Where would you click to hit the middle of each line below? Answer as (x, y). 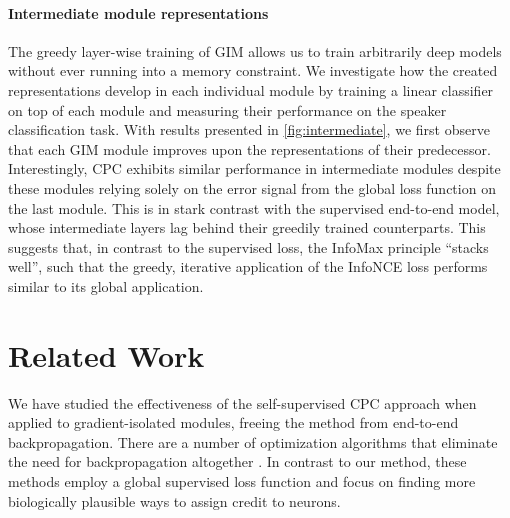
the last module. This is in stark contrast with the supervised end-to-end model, (254, 207)
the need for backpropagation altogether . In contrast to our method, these (237, 461)
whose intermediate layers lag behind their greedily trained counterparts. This (247, 227)
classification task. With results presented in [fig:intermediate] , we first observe (249, 129)
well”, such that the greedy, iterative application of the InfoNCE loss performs (248, 266)
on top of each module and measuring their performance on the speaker (227, 109)
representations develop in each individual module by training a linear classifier (251, 89)
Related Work (106, 354)
